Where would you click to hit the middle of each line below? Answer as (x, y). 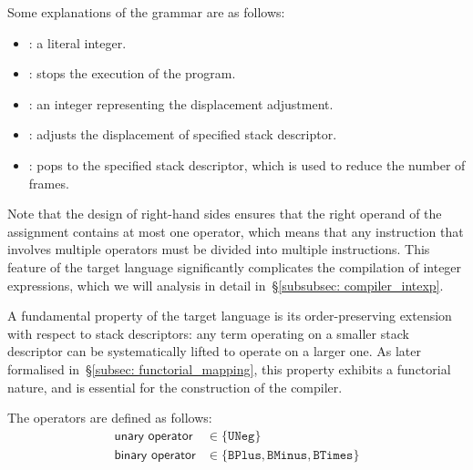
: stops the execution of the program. (132, 73)
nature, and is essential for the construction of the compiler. (175, 387)
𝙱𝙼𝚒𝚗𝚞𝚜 (288, 455)
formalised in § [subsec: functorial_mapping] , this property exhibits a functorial (229, 368)
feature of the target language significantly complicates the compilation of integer (235, 266)
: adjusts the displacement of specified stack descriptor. (183, 134)
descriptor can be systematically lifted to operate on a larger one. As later (214, 351)
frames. (49, 183)
